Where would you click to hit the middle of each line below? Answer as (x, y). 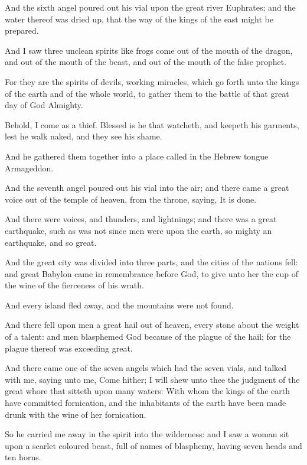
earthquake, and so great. (51, 242)
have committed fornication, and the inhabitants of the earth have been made (146, 403)
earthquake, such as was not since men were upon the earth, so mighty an (138, 230)
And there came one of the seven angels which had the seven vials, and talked (146, 368)
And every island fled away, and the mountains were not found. (119, 305)
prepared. (22, 30)
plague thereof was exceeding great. (69, 348)
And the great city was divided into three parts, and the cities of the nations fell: (151, 262)
